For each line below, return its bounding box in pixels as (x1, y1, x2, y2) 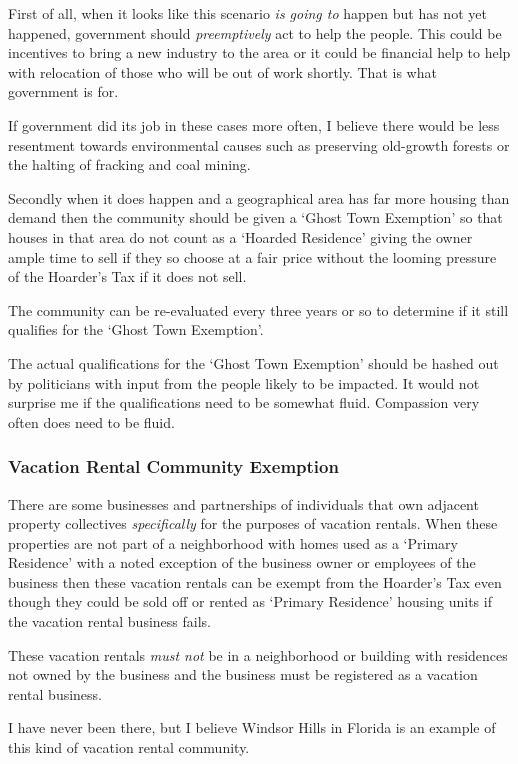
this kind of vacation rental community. (8, 737, 250, 758)
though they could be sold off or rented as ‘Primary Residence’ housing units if (8, 591, 492, 612)
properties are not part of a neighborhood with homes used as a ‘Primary (8, 532, 458, 553)
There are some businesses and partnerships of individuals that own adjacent (8, 493, 479, 514)
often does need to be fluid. (8, 411, 175, 432)
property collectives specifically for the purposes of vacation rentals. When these (8, 513, 498, 534)
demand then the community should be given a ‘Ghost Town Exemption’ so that (8, 207, 503, 228)
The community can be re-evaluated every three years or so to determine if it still (8, 299, 509, 320)
